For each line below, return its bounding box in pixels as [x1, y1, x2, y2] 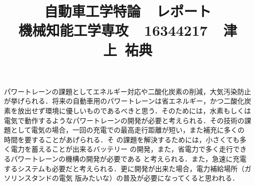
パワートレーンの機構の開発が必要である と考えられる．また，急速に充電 [10, 153, 247, 163]
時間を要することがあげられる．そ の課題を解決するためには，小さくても [4, 134, 240, 144]
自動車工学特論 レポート [44, 1, 212, 21]
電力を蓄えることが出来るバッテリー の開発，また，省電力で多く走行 [10, 144, 233, 154]
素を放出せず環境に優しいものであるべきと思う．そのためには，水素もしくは [4, 105, 251, 115]
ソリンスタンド [4, 173, 52, 183]
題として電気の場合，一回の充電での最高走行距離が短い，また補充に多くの [4, 125, 245, 135]
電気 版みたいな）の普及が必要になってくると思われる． [58, 173, 239, 183]
